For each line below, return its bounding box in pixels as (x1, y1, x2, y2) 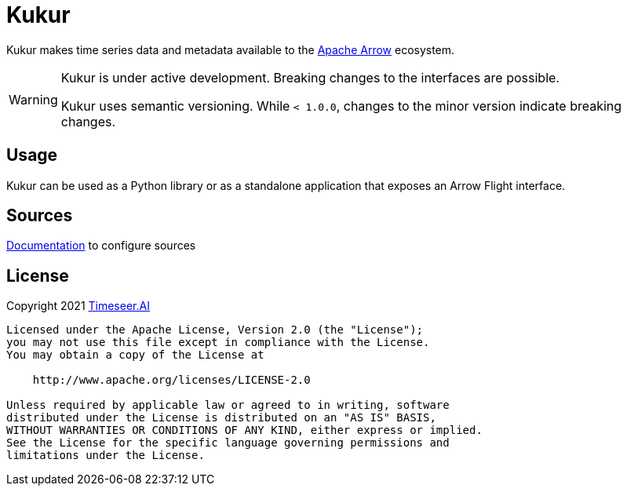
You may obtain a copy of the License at (6, 348, 264, 362)
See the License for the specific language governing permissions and (6, 436, 450, 450)
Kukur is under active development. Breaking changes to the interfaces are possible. (60, 69, 560, 86)
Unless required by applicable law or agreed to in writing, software (6, 399, 450, 412)
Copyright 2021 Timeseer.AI (6, 299, 150, 313)
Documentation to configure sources (6, 239, 196, 253)
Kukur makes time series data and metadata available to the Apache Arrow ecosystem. (6, 42, 455, 56)
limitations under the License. (6, 449, 205, 462)
